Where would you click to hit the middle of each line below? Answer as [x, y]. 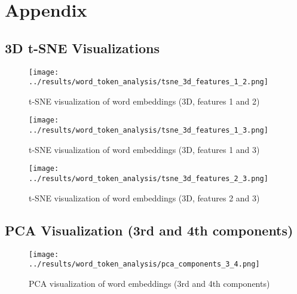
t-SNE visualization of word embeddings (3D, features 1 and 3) [144, 149]
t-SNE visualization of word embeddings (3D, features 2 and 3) [144, 197]
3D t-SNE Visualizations [82, 48]
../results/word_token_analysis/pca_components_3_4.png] [144, 264]
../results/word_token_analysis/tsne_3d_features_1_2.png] [148, 82]
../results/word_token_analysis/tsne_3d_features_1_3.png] [148, 131]
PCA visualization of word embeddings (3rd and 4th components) [149, 283]
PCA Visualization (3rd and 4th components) [149, 230]
